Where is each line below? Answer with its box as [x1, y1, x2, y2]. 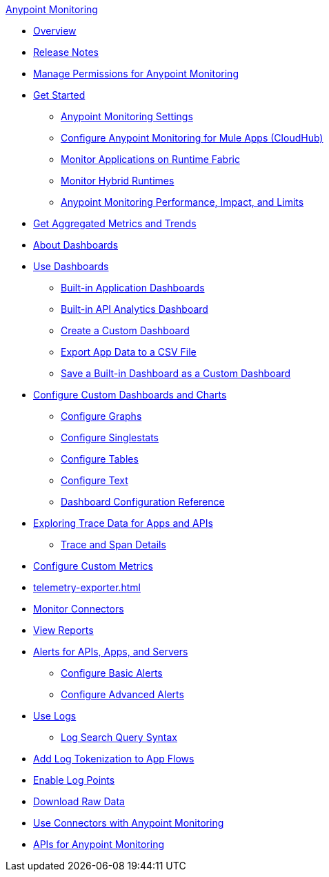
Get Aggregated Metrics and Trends [33, 218, 197, 229]
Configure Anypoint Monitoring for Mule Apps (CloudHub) [61, 132, 323, 144]
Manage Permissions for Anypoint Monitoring [33, 68, 239, 79]
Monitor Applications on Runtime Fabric [61, 153, 240, 165]
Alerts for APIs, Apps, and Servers [33, 646, 188, 657]
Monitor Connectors [33, 603, 124, 615]
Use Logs [33, 710, 77, 722]
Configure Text [61, 474, 128, 486]
